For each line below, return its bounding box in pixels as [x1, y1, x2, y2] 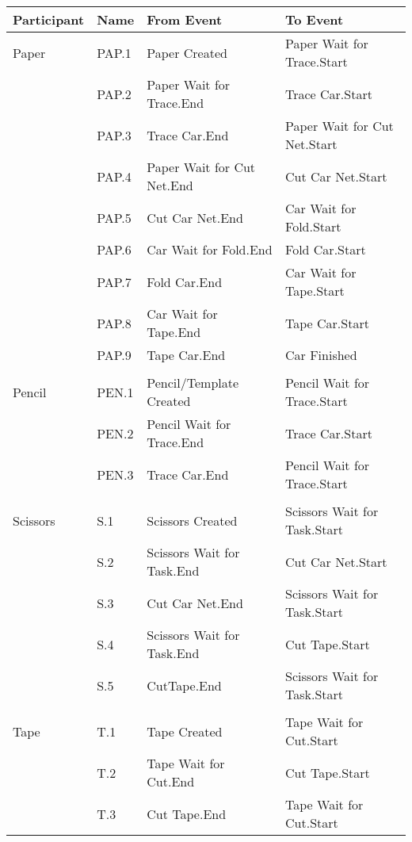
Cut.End [147, 772, 195, 790]
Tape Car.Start [285, 313, 369, 332]
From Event [147, 10, 223, 29]
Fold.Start [285, 217, 341, 235]
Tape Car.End [147, 346, 226, 364]
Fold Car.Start [285, 240, 366, 258]
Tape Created [147, 721, 223, 741]
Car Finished [285, 346, 357, 364]
